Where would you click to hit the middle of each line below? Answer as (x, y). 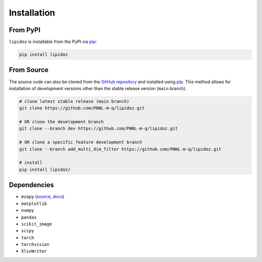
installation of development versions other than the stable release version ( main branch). (98, 88)
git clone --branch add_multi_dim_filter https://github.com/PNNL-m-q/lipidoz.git (120, 149)
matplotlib (34, 204)
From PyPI (25, 30)
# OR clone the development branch (61, 122)
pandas (29, 217)
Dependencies (32, 185)
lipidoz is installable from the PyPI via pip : (53, 42)
